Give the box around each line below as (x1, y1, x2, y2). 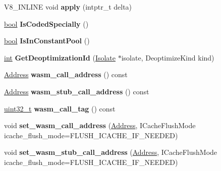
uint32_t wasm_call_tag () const (4, 103, 116, 113)
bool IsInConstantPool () (4, 35, 90, 46)
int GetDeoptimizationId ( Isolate (4, 52, 116, 63)
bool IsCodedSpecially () (4, 18, 89, 29)
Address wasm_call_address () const (4, 69, 128, 80)
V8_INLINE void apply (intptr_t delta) (4, 2, 132, 12)
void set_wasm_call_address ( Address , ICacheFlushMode (4, 120, 196, 131)
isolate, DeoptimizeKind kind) (121, 52, 214, 63)
